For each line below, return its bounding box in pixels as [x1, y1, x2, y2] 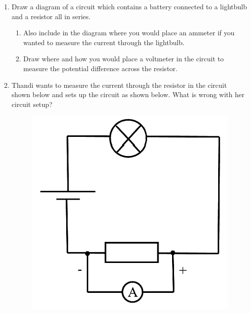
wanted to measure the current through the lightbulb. [23, 37, 185, 47]
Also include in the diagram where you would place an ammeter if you [23, 27, 235, 38]
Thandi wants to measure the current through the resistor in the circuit [11, 79, 227, 90]
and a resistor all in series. [11, 11, 91, 21]
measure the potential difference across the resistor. [23, 63, 177, 73]
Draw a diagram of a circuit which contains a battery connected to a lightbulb [11, 1, 247, 11]
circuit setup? [11, 99, 52, 109]
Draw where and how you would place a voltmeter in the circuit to [23, 53, 224, 64]
